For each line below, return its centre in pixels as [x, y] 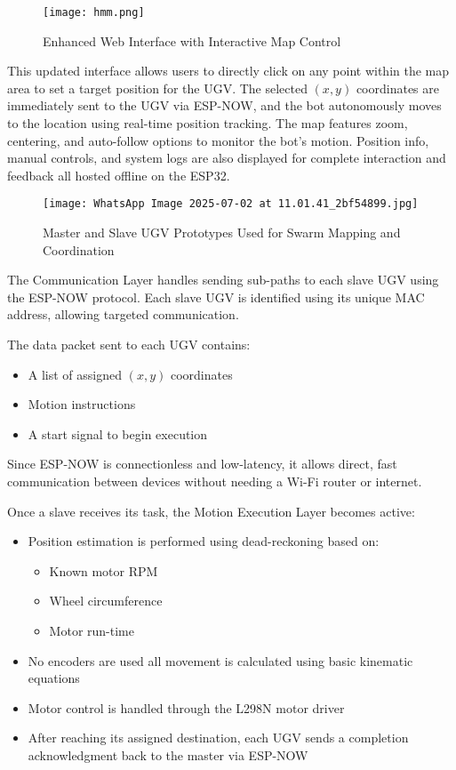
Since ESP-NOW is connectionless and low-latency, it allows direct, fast [202, 464]
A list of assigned [75, 374]
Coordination [79, 249]
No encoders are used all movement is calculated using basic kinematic [220, 660]
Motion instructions [82, 404]
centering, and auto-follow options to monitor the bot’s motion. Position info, [218, 140]
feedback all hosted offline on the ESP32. [119, 175]
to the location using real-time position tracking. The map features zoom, [208, 123]
